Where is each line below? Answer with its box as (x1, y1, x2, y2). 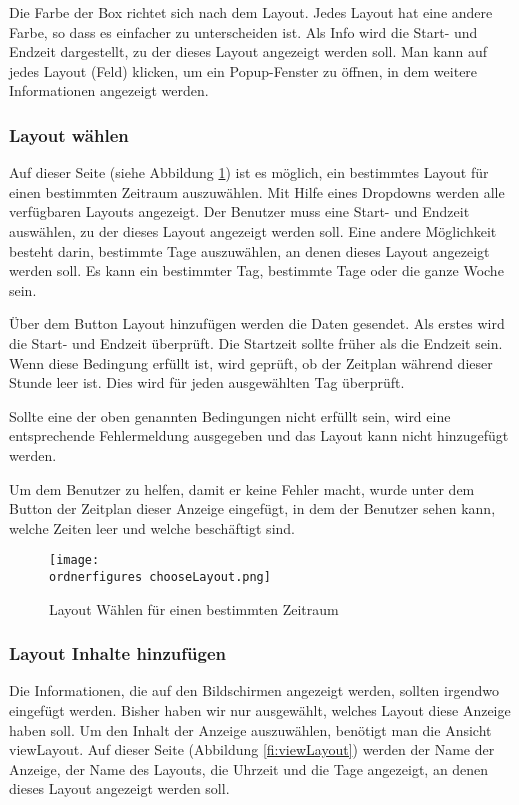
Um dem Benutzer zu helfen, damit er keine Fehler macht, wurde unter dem (9, 478, 475, 499)
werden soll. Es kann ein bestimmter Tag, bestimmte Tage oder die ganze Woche (9, 260, 504, 281)
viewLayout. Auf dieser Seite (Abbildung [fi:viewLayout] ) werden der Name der (9, 739, 495, 760)
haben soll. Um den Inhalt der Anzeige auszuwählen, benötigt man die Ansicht (9, 719, 492, 740)
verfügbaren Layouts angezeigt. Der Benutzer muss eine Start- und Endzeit (9, 201, 470, 222)
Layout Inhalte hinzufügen (9, 641, 227, 666)
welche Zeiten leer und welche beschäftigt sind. (9, 517, 295, 538)
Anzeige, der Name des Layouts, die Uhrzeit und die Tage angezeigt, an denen (9, 758, 489, 779)
